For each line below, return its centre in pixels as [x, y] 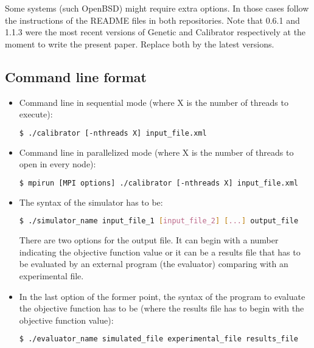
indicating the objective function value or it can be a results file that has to [160, 252]
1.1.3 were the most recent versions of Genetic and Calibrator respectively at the [155, 32]
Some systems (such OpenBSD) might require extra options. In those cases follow [157, 8]
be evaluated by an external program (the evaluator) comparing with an [154, 264]
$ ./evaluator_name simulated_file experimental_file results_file [159, 339]
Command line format [76, 76]
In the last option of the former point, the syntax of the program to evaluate [162, 296]
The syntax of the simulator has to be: [91, 202]
